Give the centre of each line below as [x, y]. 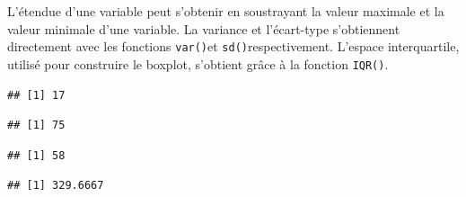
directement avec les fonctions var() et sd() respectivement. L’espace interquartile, [233, 46]
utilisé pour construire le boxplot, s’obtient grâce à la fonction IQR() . [198, 63]
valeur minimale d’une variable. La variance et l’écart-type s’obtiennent [204, 28]
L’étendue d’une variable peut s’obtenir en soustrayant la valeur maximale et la [226, 11]
